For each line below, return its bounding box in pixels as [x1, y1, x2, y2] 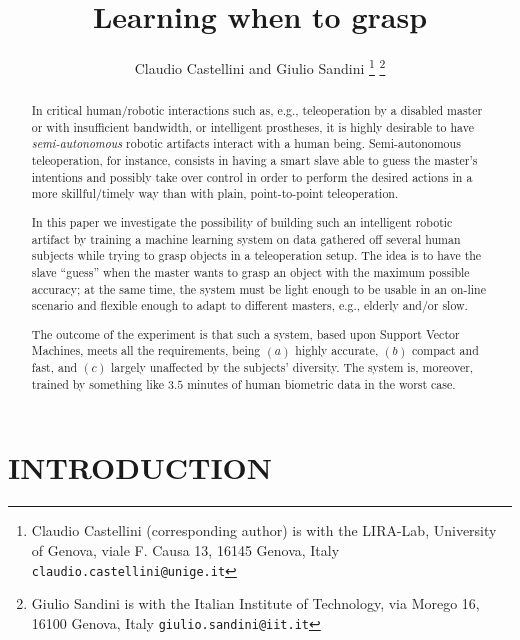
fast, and [31, 359, 78, 376]
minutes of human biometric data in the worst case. [187, 375, 456, 392]
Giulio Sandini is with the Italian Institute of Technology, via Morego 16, [31, 593, 480, 614]
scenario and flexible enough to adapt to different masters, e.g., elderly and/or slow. [31, 297, 468, 314]
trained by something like [31, 375, 165, 392]
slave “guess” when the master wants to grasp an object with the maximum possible [31, 263, 470, 280]
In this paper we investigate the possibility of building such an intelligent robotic [31, 214, 453, 230]
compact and [412, 342, 479, 359]
